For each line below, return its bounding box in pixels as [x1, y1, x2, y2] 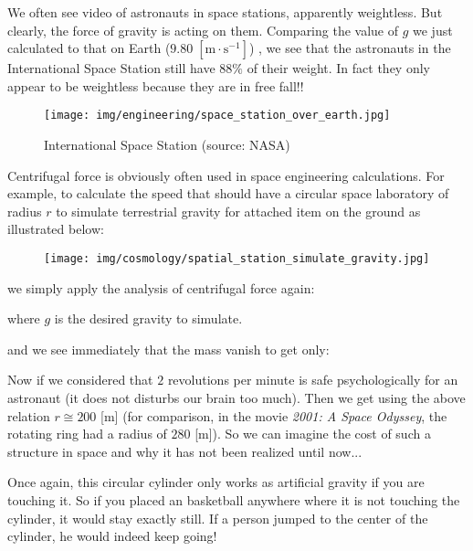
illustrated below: [7, 219, 104, 238]
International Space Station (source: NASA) [44, 135, 290, 154]
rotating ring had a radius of [7, 424, 167, 443]
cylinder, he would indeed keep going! [7, 526, 217, 546]
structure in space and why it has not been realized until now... [7, 441, 363, 461]
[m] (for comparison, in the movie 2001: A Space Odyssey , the [100, 406, 447, 425]
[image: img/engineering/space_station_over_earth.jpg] [44, 109, 391, 122]
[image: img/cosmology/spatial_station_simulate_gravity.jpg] [44, 252, 430, 265]
